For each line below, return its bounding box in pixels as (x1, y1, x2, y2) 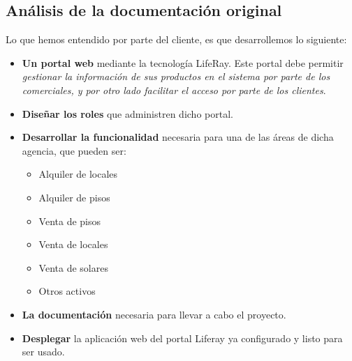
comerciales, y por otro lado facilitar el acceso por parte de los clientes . (22, 82, 326, 97)
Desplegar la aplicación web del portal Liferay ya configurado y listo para (22, 330, 343, 345)
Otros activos (38, 284, 96, 298)
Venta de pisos (38, 213, 101, 228)
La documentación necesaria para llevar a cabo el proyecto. (22, 307, 286, 321)
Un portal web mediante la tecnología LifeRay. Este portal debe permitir (22, 55, 344, 70)
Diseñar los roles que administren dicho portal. (22, 106, 233, 121)
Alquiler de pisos (38, 190, 110, 204)
